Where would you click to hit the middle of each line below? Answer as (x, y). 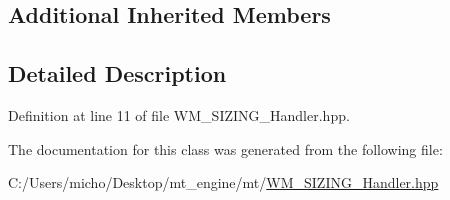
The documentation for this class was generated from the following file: (225, 148)
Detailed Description (117, 73)
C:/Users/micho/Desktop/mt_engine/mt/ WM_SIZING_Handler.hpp (223, 182)
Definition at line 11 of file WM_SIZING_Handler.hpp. (179, 114)
